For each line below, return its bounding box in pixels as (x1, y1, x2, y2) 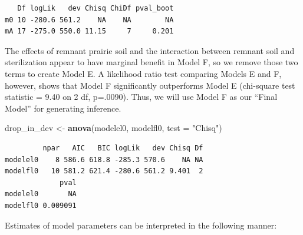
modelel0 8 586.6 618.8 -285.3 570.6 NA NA (5, 155, 203, 164)
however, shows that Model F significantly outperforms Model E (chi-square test (5, 79, 295, 91)
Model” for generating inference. (5, 102, 121, 114)
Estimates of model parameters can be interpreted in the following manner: (5, 219, 277, 231)
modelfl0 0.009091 (5, 201, 77, 210)
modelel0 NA (5, 190, 77, 199)
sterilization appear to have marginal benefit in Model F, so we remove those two (5, 56, 298, 68)
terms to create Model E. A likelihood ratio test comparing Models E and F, (5, 67, 282, 79)
